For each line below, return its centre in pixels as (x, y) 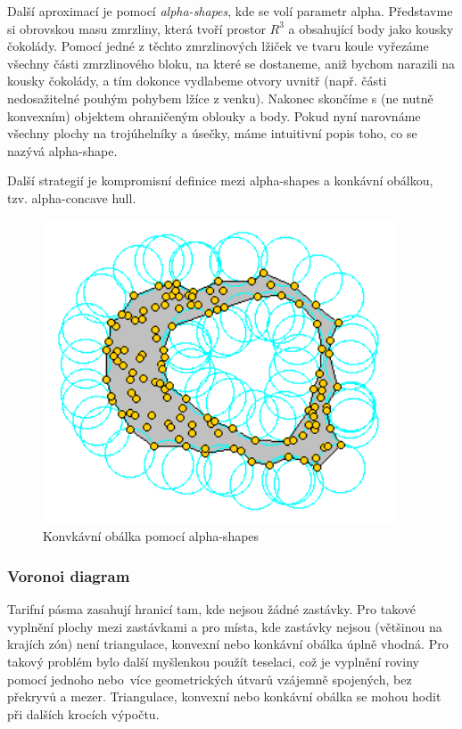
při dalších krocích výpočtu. (83, 713)
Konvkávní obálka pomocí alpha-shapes (151, 536)
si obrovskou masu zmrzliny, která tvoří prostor (136, 28)
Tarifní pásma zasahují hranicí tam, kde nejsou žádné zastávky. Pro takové (211, 609)
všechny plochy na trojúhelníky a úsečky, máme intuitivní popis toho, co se (212, 133)
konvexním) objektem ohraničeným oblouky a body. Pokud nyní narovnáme (214, 115)
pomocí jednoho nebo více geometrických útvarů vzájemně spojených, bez (210, 679)
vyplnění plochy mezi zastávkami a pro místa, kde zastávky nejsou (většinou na (225, 626)
